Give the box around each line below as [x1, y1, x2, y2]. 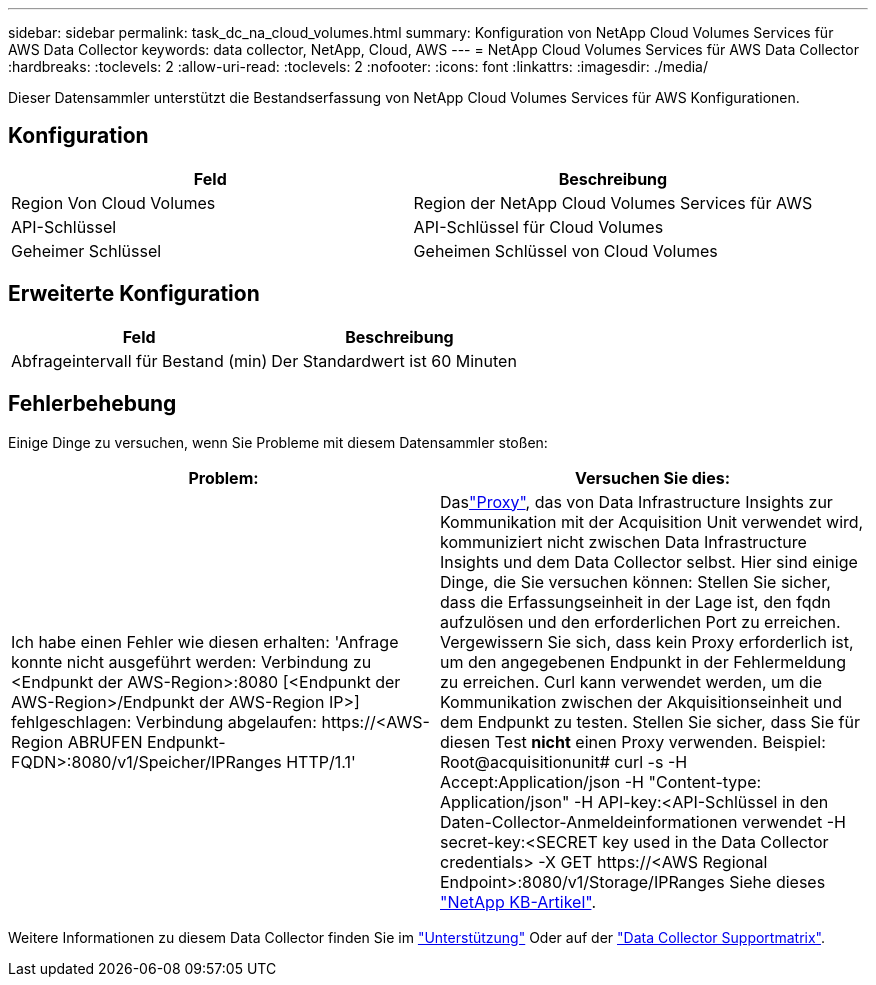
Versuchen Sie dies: [575, 467, 730, 488]
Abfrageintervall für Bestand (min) [11, 350, 268, 371]
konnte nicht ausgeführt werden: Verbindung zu [11, 651, 372, 672]
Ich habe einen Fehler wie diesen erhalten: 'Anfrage [11, 631, 399, 652]
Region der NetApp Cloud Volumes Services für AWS [413, 192, 813, 213]
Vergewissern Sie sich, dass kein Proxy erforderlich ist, [440, 631, 854, 652]
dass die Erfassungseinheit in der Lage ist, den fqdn [440, 591, 831, 612]
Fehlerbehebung [8, 391, 177, 417]
